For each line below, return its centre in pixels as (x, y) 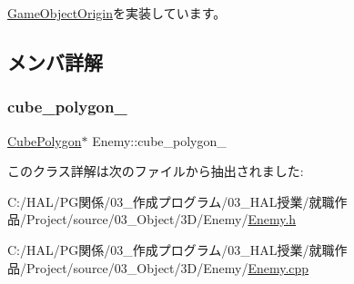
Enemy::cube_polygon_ (159, 140)
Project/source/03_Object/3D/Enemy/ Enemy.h (161, 219)
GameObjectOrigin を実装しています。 (117, 13)
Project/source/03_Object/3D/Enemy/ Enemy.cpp (167, 267)
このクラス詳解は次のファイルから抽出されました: (156, 171)
